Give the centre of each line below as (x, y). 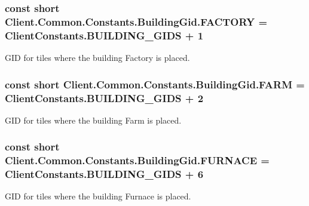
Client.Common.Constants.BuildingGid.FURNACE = (137, 160)
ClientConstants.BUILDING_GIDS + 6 (104, 174)
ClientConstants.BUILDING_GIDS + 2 (104, 98)
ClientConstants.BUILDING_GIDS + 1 (104, 35)
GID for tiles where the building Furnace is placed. (98, 196)
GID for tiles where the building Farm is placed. (93, 120)
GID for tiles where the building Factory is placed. (97, 58)
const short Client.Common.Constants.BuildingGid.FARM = (155, 84)
